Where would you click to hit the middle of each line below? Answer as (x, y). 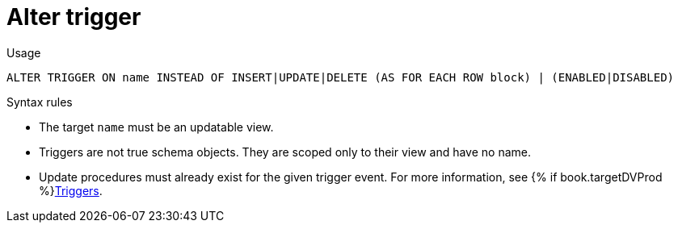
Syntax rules (40, 102)
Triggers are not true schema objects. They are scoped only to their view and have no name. (285, 152)
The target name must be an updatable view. (156, 127)
